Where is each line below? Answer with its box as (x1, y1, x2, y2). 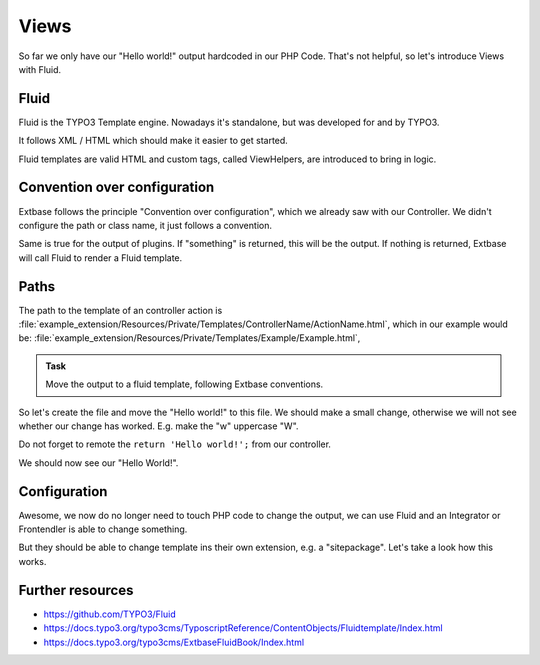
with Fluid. (18, 63, 62, 75)
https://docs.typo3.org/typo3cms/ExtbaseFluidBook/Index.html (43, 636, 305, 648)
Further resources (18, 581, 134, 599)
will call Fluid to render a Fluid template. (18, 251, 183, 264)
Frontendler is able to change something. (18, 523, 188, 535)
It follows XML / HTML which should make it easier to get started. (18, 135, 289, 147)
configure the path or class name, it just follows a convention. (18, 219, 272, 231)
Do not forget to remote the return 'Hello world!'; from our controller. (18, 438, 332, 450)
